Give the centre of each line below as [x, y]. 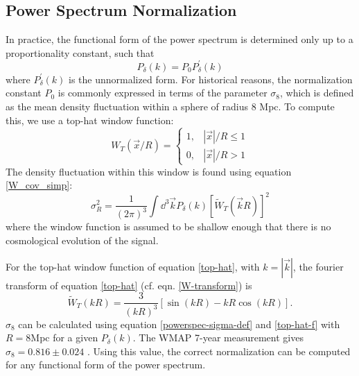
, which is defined [317, 93]
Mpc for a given [64, 337]
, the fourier [318, 266]
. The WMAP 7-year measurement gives [218, 337]
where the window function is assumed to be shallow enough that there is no [168, 227]
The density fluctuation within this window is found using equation [149, 171]
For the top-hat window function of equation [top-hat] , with [133, 266]
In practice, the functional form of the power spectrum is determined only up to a [179, 39]
